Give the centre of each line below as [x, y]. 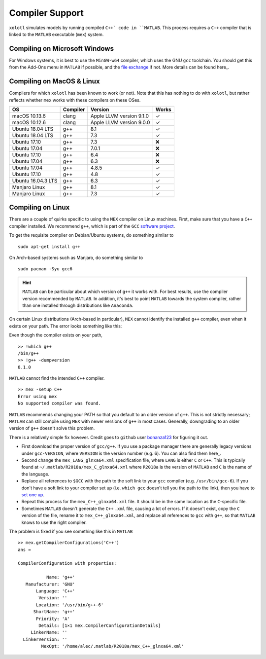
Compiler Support [46, 13]
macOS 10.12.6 [29, 122]
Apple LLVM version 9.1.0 [119, 116]
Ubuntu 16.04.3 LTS [35, 181]
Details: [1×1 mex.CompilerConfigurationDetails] [100, 625]
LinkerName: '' [49, 632]
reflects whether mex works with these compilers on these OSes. [75, 100]
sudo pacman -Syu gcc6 [45, 269]
